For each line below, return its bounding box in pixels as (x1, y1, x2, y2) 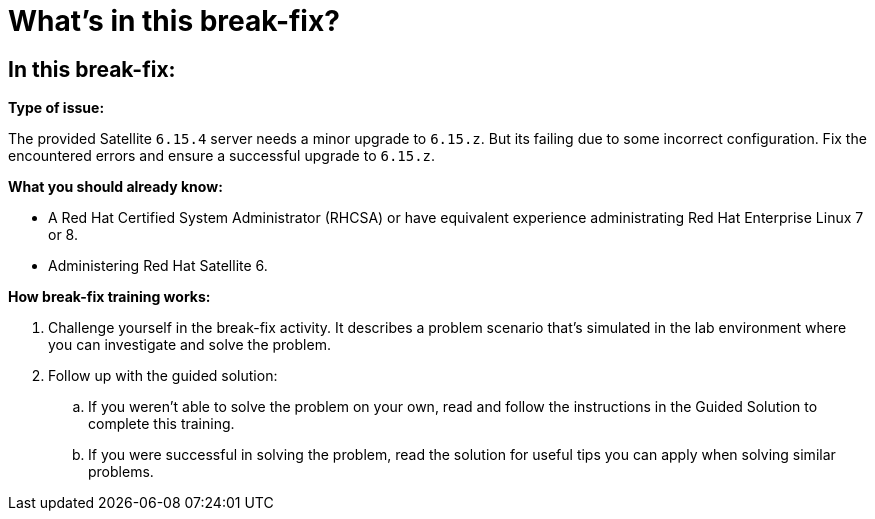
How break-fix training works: (8, 288, 211, 306)
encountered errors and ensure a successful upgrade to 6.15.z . (8, 147, 436, 165)
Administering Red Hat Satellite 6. (48, 257, 268, 275)
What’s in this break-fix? (8, 4, 340, 38)
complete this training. (88, 415, 235, 433)
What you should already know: (8, 178, 223, 196)
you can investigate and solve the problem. (48, 336, 331, 354)
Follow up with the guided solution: (48, 367, 278, 385)
